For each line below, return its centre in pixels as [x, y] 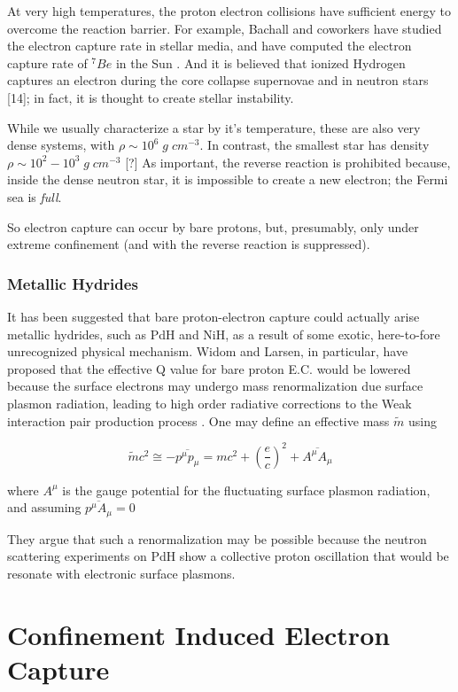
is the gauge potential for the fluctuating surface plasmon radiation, [246, 490]
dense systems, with [61, 145]
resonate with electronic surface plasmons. [121, 573]
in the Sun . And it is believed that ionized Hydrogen [260, 62]
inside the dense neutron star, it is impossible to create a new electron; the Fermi [228, 179]
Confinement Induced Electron [199, 634]
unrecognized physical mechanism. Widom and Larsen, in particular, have [208, 351]
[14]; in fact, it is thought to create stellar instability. [151, 97]
